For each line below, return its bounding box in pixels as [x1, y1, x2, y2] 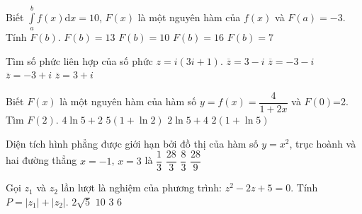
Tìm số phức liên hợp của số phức [6, 53, 153, 68]
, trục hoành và [289, 136, 356, 150]
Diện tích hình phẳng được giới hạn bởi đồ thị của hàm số [6, 136, 259, 150]
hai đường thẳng [6, 153, 77, 167]
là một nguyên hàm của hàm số [60, 94, 197, 109]
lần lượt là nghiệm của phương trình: [61, 180, 222, 195]
